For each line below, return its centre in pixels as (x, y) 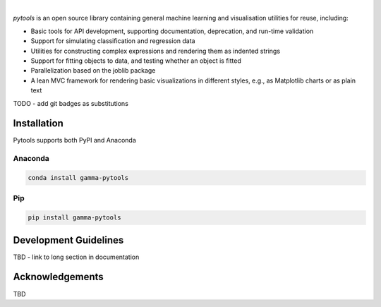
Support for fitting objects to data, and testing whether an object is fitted (136, 61)
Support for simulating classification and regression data (113, 41)
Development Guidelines (68, 240)
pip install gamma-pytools (74, 218)
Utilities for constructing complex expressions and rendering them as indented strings (156, 51)
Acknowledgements (58, 277)
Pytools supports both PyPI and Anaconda (75, 140)
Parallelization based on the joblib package (93, 71)
